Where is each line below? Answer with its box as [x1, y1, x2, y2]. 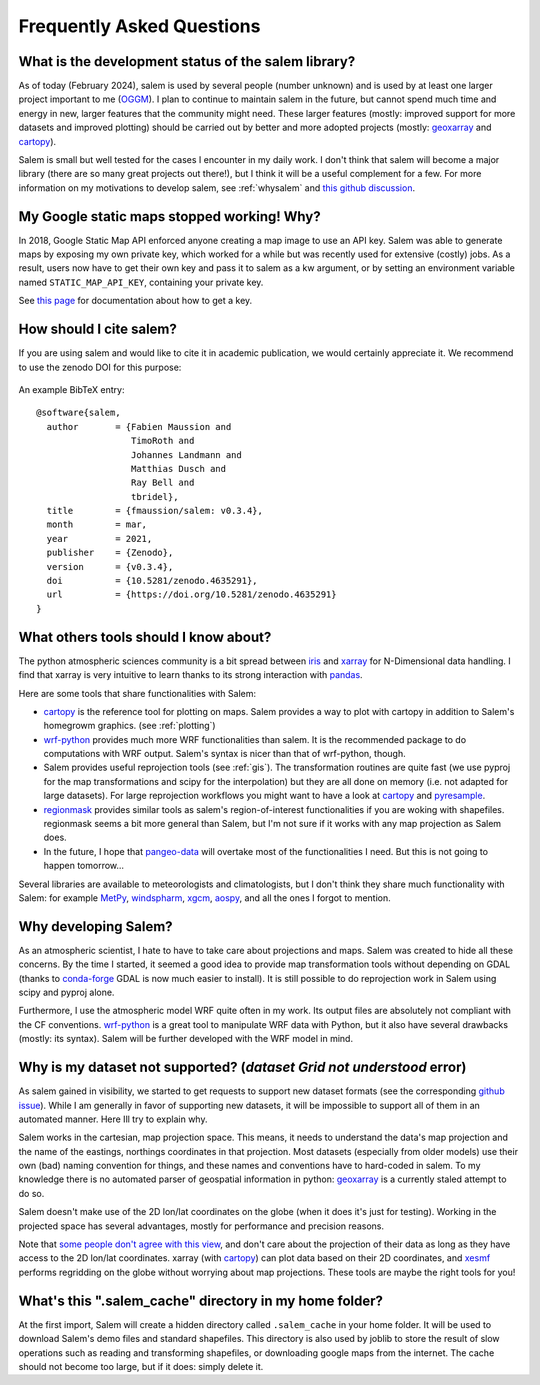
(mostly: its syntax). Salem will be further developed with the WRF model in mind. [18, 1033, 354, 1045]
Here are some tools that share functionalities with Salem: [18, 687, 257, 699]
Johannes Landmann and [130, 449, 242, 460]
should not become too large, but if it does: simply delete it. [18, 1360, 264, 1372]
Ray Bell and [130, 477, 195, 489]
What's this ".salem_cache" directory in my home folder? [18, 1292, 384, 1309]
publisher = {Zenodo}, [46, 547, 174, 559]
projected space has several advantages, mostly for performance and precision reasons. [18, 1220, 385, 1232]
